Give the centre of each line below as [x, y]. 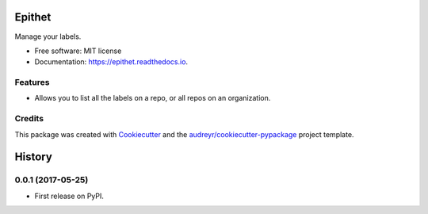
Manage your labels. [48, 36]
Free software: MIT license [78, 51]
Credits [29, 119]
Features [32, 82]
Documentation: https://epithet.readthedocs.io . [111, 62]
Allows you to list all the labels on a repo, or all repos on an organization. [153, 98]
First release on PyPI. [69, 196]
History [34, 157]
